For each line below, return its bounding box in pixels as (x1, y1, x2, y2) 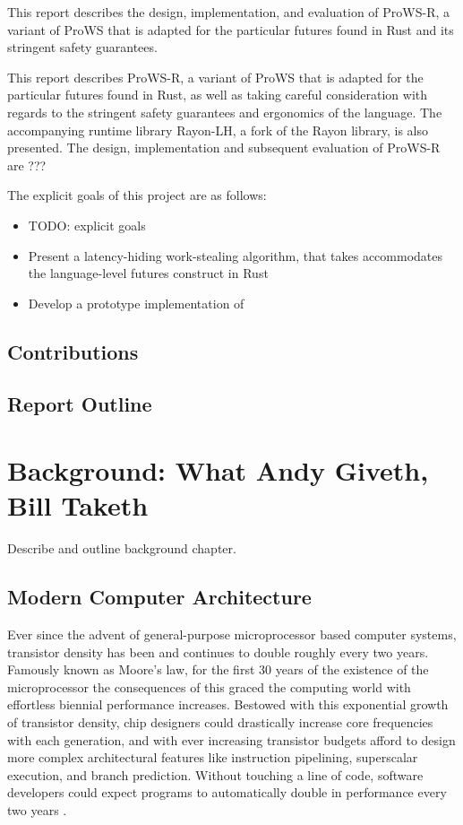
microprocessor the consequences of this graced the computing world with (7, 677, 411, 696)
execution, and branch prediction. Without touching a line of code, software (7, 765, 424, 784)
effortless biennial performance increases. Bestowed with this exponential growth (7, 695, 449, 714)
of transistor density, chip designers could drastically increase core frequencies (7, 712, 433, 731)
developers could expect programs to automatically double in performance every (7, 783, 447, 802)
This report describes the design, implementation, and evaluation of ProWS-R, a (7, 3, 450, 21)
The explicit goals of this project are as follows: (7, 186, 267, 204)
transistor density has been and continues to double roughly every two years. (7, 642, 429, 661)
